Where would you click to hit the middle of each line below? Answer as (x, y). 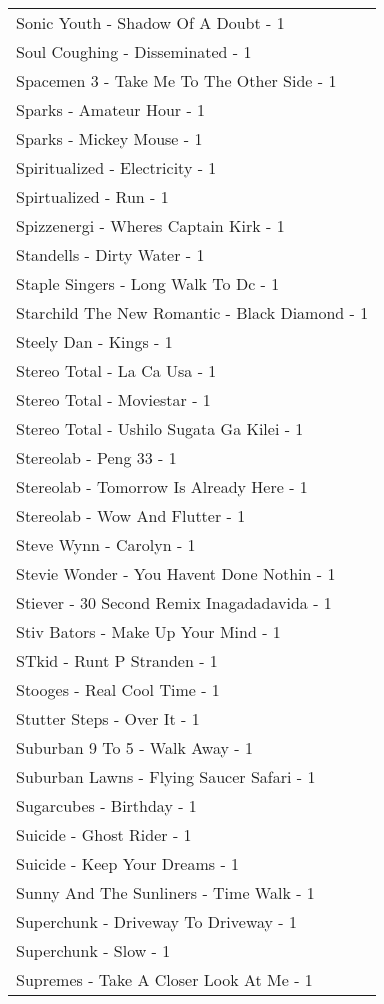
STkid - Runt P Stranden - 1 (117, 660)
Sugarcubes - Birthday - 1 (106, 805)
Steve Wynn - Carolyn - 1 (106, 544)
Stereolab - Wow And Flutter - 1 (131, 515)
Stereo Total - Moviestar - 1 (113, 399)
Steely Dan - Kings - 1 (94, 341)
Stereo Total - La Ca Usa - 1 (116, 370)
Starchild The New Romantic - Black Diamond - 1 (192, 312)
